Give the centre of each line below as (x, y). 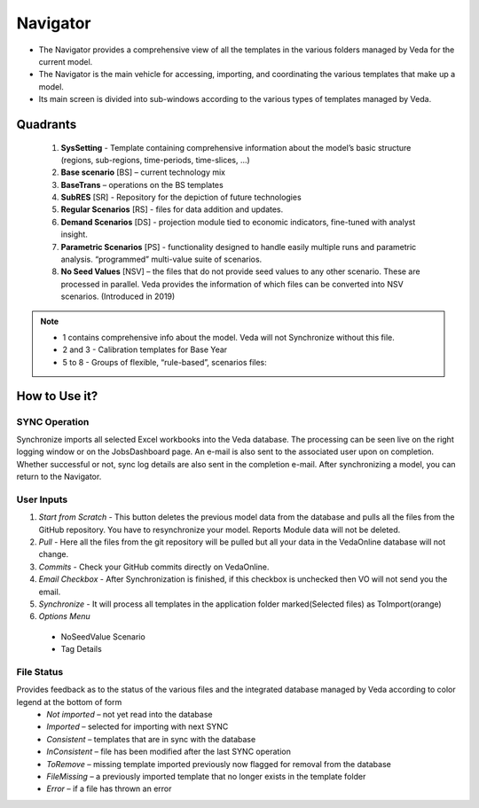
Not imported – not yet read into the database (130, 715)
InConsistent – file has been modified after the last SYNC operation (169, 752)
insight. (74, 234)
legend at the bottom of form (69, 702)
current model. (66, 61)
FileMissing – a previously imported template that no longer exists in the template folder (206, 777)
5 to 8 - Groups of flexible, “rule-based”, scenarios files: (165, 362)
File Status (40, 671)
